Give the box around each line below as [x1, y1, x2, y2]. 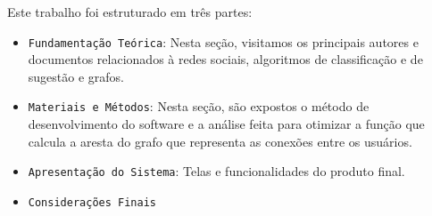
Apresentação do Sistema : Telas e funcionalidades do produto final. [28, 162, 405, 180]
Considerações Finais [28, 196, 156, 209]
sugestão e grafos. [28, 67, 124, 85]
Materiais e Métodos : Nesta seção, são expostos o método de [28, 97, 370, 116]
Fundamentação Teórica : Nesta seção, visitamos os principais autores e [28, 32, 419, 51]
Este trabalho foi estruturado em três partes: [7, 3, 253, 20]
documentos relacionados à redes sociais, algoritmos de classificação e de [28, 50, 423, 68]
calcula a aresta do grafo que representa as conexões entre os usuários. [28, 132, 412, 150]
